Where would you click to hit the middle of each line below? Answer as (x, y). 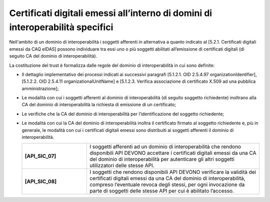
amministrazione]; (40, 88)
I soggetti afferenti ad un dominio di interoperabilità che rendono (165, 147)
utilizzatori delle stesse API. (122, 165)
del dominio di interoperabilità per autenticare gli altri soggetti (162, 159)
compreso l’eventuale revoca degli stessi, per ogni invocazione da (167, 184)
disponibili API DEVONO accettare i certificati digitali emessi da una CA (173, 153)
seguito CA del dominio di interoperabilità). (53, 56)
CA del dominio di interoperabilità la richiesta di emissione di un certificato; (99, 105)
